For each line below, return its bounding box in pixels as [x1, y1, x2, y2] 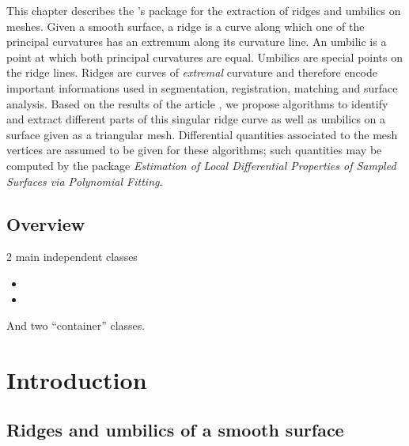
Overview [6, 211, 85, 236]
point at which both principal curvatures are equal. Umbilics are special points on [6, 48, 403, 65]
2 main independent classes [6, 248, 138, 265]
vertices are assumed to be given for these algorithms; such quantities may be [6, 142, 382, 158]
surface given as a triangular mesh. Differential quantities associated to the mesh [6, 126, 398, 142]
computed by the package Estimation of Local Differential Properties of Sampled [6, 157, 396, 173]
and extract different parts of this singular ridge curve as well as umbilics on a [6, 111, 386, 127]
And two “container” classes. [6, 317, 146, 334]
